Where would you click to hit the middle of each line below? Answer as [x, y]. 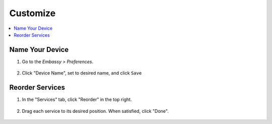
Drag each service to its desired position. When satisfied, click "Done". [95, 111]
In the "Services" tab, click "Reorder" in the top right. [77, 100]
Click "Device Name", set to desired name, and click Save [82, 73]
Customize [32, 13]
